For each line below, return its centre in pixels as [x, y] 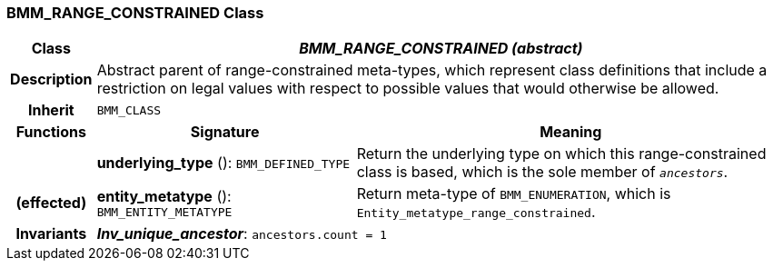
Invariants [51, 234]
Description [51, 79]
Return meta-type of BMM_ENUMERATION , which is [514, 194]
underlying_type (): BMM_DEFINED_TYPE [223, 163]
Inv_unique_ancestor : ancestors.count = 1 [242, 234]
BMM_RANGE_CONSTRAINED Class [135, 13]
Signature [225, 132]
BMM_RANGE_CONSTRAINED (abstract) [441, 49]
